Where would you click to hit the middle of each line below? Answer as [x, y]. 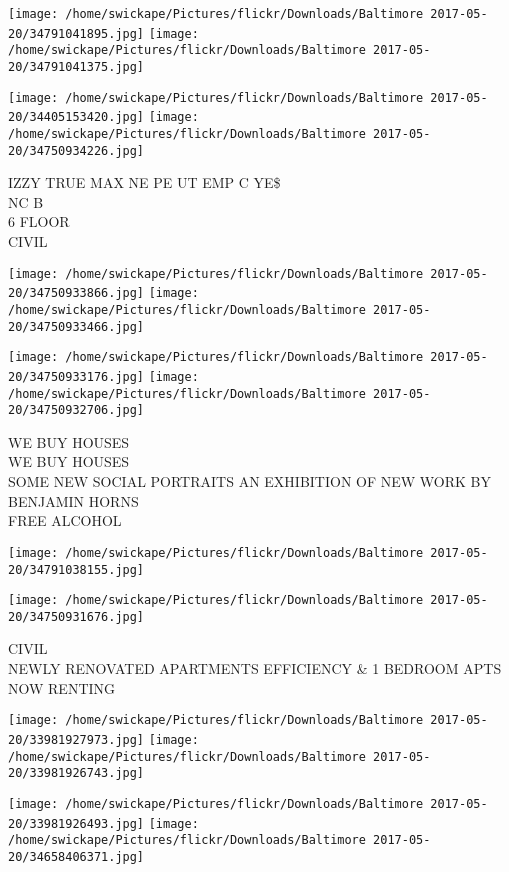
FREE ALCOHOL [65, 520]
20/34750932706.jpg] [76, 410]
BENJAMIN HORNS [73, 500]
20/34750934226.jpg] [76, 150]
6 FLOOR [39, 221]
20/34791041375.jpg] [76, 66]
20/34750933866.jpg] [76, 293]
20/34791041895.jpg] [76, 33]
